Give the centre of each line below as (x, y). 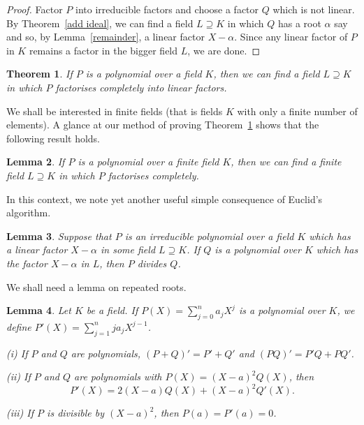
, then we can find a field (267, 74)
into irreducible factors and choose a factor (167, 9)
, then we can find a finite (286, 162)
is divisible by (76, 413)
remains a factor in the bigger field (103, 50)
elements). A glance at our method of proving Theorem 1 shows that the (163, 125)
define (19, 326)
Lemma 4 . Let (39, 310)
